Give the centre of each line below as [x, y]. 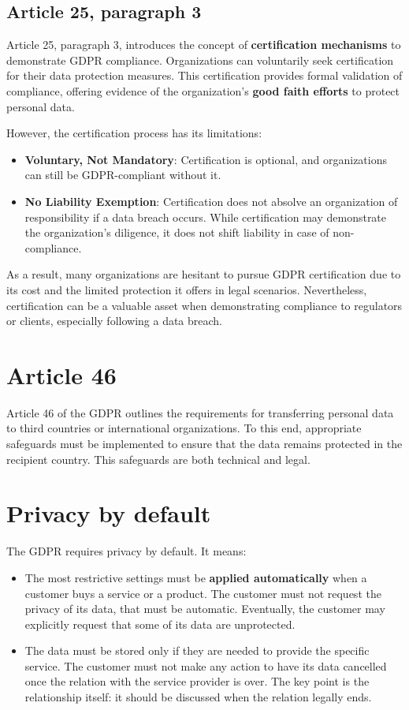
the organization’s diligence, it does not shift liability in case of [177, 232]
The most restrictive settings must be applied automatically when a [196, 577]
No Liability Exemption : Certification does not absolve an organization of [211, 201]
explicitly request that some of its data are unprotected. [160, 624]
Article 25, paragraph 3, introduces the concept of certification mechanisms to [204, 45]
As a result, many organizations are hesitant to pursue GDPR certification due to [204, 274]
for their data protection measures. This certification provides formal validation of [204, 75]
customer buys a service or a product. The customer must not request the [203, 593]
